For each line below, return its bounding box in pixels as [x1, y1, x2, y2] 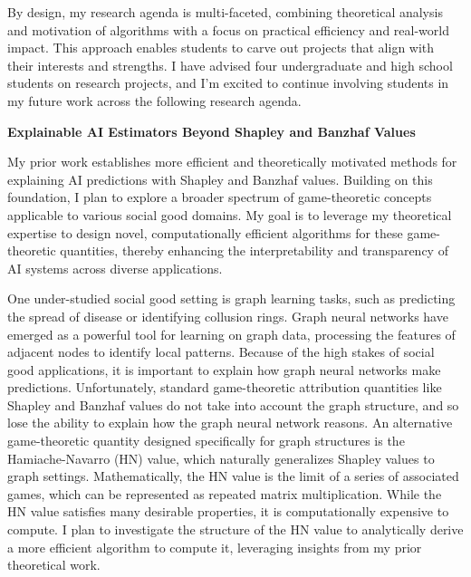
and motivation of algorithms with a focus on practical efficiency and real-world [7, 20, 449, 39]
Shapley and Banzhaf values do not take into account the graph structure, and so [7, 395, 459, 414]
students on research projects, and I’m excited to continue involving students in [7, 73, 449, 92]
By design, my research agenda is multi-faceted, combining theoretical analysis [7, 3, 443, 21]
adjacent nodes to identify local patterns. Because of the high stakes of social [7, 342, 435, 361]
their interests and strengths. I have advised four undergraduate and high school [7, 55, 453, 74]
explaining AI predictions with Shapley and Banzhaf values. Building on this [7, 169, 433, 188]
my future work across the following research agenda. [7, 91, 302, 110]
